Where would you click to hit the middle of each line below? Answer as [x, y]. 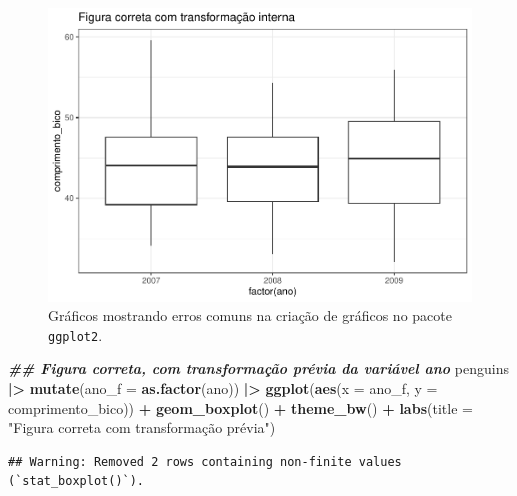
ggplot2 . [75, 334]
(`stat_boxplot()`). [76, 481]
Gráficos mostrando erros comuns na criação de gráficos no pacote [250, 315]
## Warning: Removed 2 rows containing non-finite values [205, 461]
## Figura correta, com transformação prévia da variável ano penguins [258, 368]
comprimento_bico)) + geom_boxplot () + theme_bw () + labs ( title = [240, 407]
